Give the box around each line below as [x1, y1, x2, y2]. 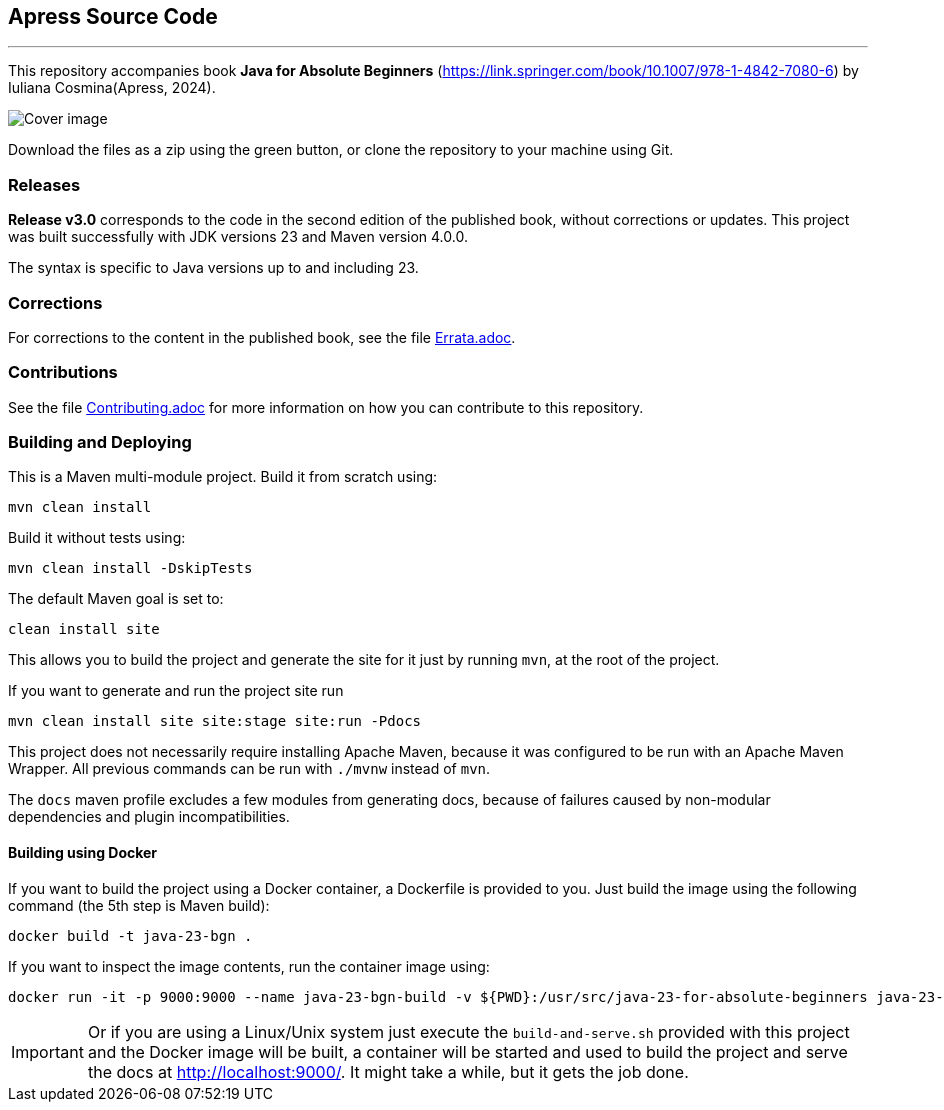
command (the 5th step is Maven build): [8, 896, 270, 914]
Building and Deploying [8, 432, 192, 453]
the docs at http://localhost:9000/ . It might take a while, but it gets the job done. [87, 1061, 689, 1082]
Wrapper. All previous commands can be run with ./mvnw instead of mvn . [8, 760, 491, 778]
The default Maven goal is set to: [8, 590, 224, 608]
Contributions [8, 362, 118, 383]
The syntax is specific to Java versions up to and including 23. [8, 259, 419, 277]
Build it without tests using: [8, 529, 186, 547]
